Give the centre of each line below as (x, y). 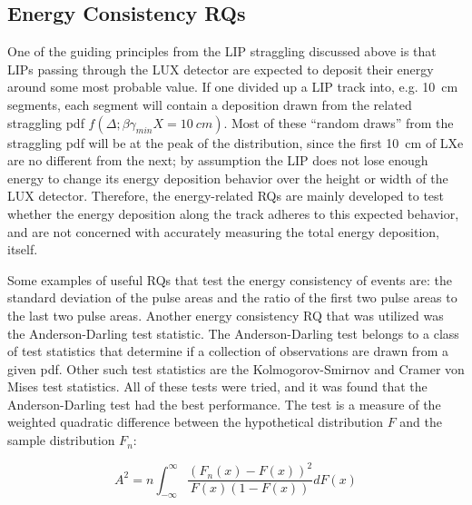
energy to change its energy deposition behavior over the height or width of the (228, 178)
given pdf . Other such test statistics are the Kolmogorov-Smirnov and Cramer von (236, 368)
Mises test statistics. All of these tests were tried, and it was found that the (217, 386)
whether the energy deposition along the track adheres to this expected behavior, (233, 213)
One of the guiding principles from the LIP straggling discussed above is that (222, 51)
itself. (23, 249)
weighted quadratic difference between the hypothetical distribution (195, 422)
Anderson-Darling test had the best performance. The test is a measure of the (224, 404)
